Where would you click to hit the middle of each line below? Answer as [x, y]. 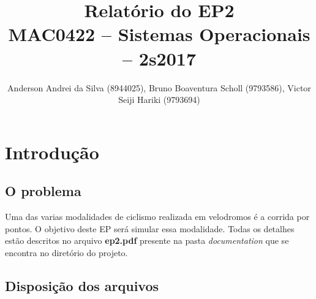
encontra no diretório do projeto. [66, 252]
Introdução [52, 152]
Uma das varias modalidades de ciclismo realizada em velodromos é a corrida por [157, 217]
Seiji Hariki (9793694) [159, 100]
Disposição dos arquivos [82, 285]
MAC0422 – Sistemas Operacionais [159, 34]
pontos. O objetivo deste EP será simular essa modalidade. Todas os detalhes [150, 228]
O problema [43, 191]
